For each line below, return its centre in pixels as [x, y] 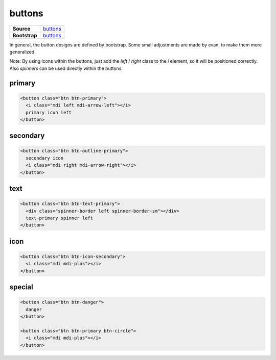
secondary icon [45, 158]
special [21, 287]
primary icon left [49, 112]
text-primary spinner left [60, 218]
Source [21, 29]
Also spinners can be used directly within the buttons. [66, 68]
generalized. [22, 52]
